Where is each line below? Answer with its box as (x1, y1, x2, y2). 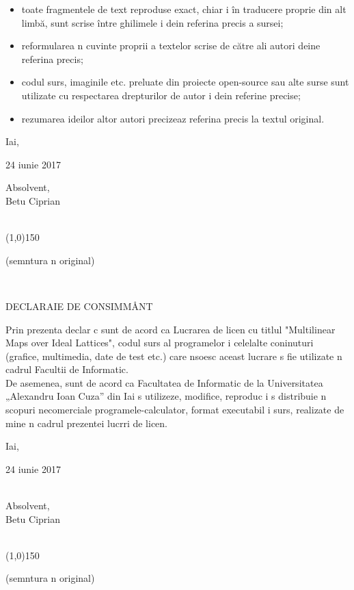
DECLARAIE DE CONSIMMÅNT (5, 298, 153, 313)
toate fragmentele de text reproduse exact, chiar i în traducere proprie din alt (21, 2, 346, 16)
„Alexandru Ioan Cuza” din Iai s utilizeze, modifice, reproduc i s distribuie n (5, 389, 327, 403)
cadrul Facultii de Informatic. (5, 362, 128, 376)
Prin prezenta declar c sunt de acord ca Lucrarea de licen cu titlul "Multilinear (5, 322, 336, 336)
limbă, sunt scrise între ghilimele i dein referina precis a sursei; (21, 15, 284, 29)
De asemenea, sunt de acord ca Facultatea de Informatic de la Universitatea (5, 375, 323, 389)
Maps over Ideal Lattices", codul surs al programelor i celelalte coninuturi (5, 335, 314, 350)
